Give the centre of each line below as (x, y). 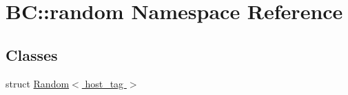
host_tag (104, 83)
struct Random (38, 83)
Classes (32, 54)
